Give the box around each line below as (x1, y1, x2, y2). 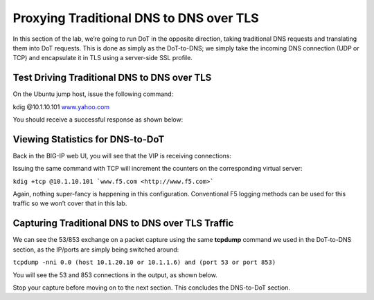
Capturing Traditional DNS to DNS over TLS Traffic (12, 218, 234, 229)
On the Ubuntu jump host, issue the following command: (12, 90, 174, 98)
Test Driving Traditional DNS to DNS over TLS (12, 72, 212, 84)
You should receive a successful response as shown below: (12, 115, 184, 124)
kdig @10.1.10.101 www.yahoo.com (12, 102, 110, 111)
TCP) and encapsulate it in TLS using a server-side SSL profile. (12, 54, 193, 62)
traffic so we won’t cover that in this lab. (12, 199, 127, 207)
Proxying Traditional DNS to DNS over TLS (12, 10, 259, 26)
